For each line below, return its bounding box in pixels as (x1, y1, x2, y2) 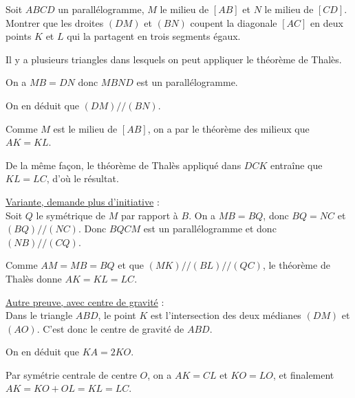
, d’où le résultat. (46, 171, 119, 186)
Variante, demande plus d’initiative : (6, 194, 160, 208)
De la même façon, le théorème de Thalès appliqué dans (6, 157, 241, 172)
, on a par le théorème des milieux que (147, 121, 310, 135)
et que (118, 258, 144, 272)
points (6, 29, 32, 43)
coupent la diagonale (190, 15, 277, 30)
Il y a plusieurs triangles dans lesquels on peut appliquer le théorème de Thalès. (6, 52, 342, 66)
